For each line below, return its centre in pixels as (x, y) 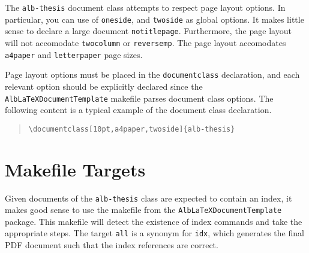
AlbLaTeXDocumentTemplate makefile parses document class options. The (139, 98)
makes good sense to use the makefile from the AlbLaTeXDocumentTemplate (143, 210)
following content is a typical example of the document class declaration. (138, 110)
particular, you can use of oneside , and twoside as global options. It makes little (154, 19)
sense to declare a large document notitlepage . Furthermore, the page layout (148, 31)
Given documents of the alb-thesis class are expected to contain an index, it (148, 198)
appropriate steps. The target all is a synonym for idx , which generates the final (154, 233)
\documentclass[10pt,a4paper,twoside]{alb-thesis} (132, 129)
